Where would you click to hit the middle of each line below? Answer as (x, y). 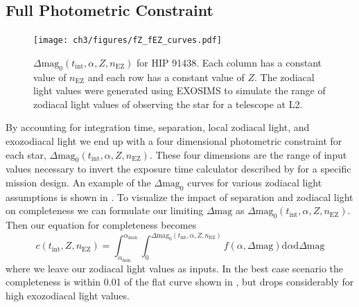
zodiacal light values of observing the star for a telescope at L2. (168, 104)
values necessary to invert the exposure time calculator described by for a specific (178, 169)
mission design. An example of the (78, 183)
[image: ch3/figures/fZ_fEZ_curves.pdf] (128, 41)
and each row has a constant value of (166, 77)
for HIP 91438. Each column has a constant (229, 62)
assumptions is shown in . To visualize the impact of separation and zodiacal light (179, 196)
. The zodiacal (284, 77)
